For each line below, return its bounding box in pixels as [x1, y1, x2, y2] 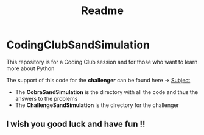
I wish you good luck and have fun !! [6, 119, 146, 130]
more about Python [6, 65, 55, 72]
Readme [81, 4, 124, 18]
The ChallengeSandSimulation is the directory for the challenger [15, 101, 180, 109]
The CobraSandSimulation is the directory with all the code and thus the [15, 88, 199, 95]
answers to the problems [15, 95, 78, 102]
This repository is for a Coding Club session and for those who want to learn [6, 58, 198, 65]
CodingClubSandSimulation [6, 38, 150, 52]
